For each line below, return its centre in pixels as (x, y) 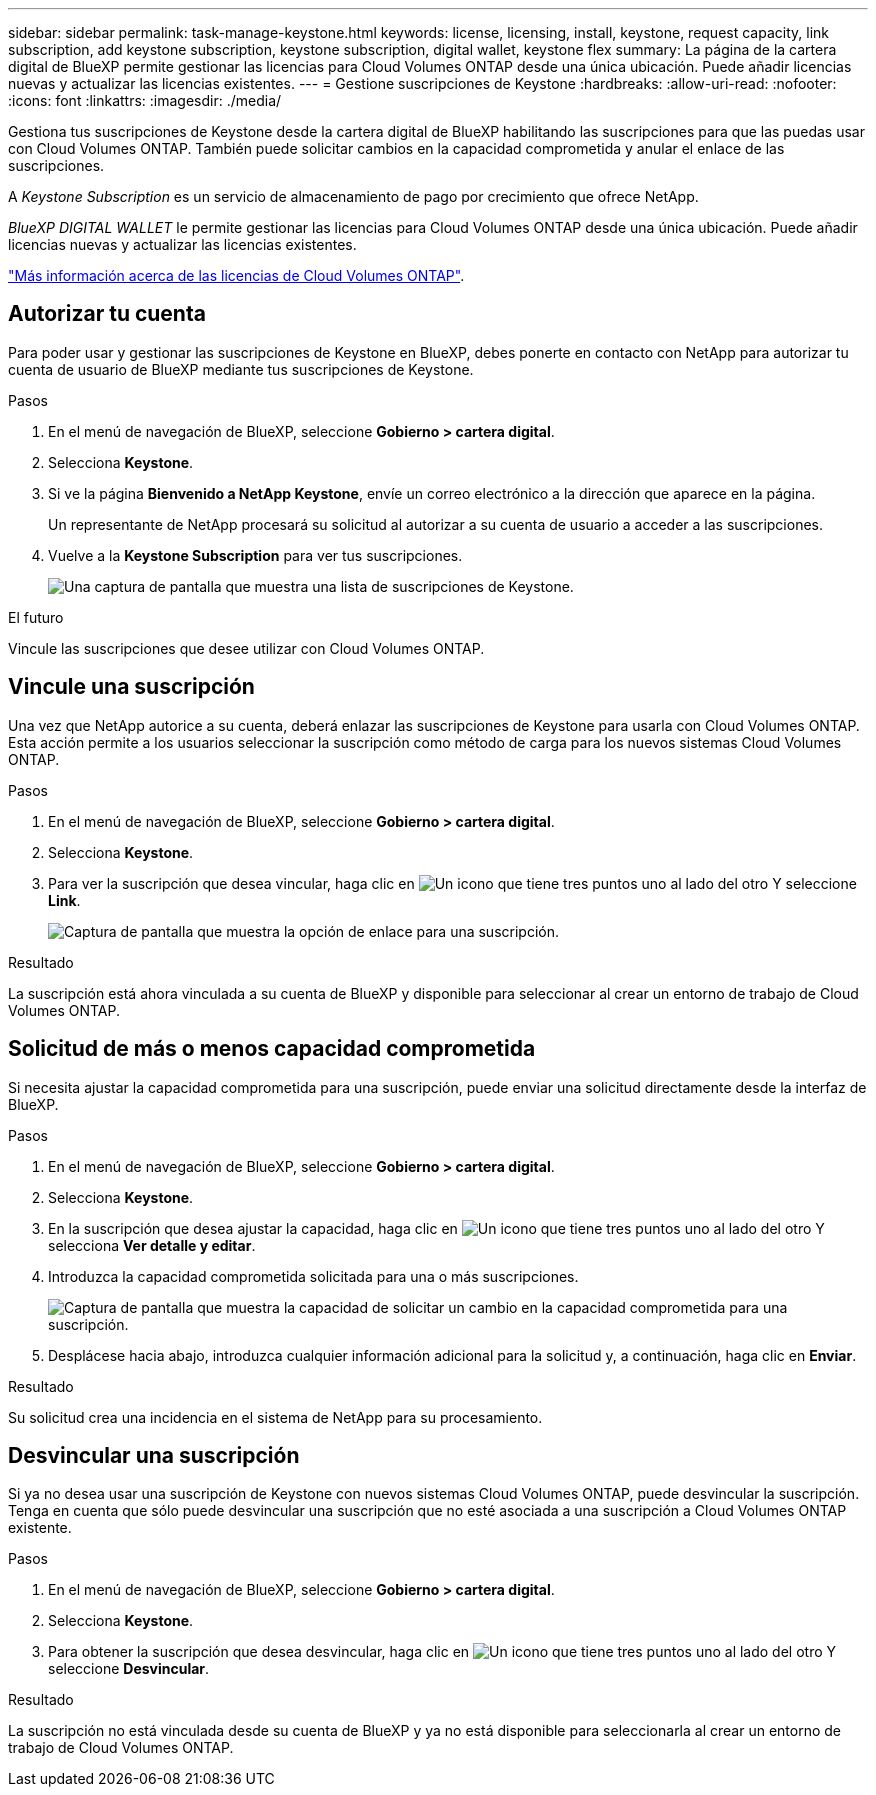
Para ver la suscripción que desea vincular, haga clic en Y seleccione (452, 883)
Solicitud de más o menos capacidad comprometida (272, 1049)
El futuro (36, 617)
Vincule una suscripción (131, 687)
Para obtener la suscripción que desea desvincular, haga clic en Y (442, 1652)
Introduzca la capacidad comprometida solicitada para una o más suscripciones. (313, 1276)
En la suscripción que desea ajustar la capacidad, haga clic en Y (436, 1228)
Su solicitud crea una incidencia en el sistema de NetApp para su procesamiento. (275, 1417)
